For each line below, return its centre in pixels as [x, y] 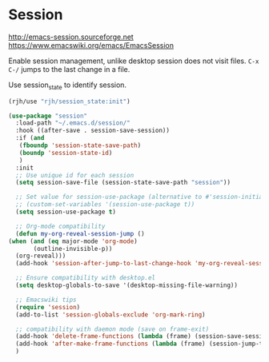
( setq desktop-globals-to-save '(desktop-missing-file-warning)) [127, 285]
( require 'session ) [48, 307]
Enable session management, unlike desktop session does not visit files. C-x [134, 61]
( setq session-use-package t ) [66, 212]
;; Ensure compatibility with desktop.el [86, 278]
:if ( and [30, 138]
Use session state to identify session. [67, 86]
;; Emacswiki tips [46, 300]
